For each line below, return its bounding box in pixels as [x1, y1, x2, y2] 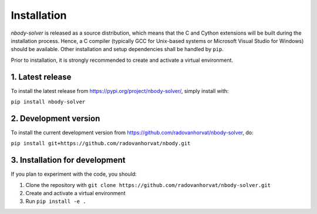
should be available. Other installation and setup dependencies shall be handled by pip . [11, 46, 224, 53]
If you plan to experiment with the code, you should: [11, 170, 137, 178]
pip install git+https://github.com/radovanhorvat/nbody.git [11, 140, 191, 147]
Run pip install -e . [25, 198, 86, 205]
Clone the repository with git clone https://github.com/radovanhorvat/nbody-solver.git [25, 181, 271, 188]
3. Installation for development [11, 155, 126, 165]
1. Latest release [11, 72, 72, 82]
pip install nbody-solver [11, 99, 86, 105]
